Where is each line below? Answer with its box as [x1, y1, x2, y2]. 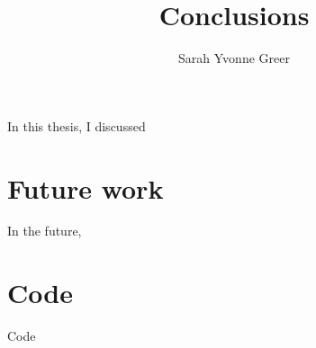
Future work [7, 169, 164, 206]
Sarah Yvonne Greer [178, 49, 290, 67]
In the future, [7, 221, 82, 240]
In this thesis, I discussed [7, 116, 146, 135]
